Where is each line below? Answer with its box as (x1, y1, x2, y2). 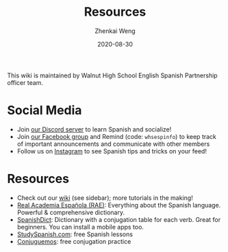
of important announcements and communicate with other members (16, 140, 210, 148)
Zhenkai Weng (94, 27, 136, 35)
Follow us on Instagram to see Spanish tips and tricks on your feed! (16, 147, 207, 155)
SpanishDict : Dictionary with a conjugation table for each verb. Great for (16, 215, 221, 223)
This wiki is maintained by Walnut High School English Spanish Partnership (7, 71, 218, 79)
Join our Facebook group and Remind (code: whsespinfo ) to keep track (16, 132, 217, 140)
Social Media (7, 103, 82, 118)
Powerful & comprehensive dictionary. (16, 208, 125, 216)
